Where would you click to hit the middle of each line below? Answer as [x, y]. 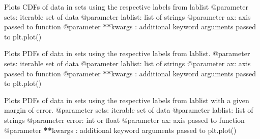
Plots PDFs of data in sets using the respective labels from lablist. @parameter [127, 53]
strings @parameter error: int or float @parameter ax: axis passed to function [124, 120]
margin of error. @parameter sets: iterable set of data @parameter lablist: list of [129, 110]
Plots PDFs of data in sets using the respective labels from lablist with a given [127, 100]
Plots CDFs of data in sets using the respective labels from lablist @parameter [126, 7]
